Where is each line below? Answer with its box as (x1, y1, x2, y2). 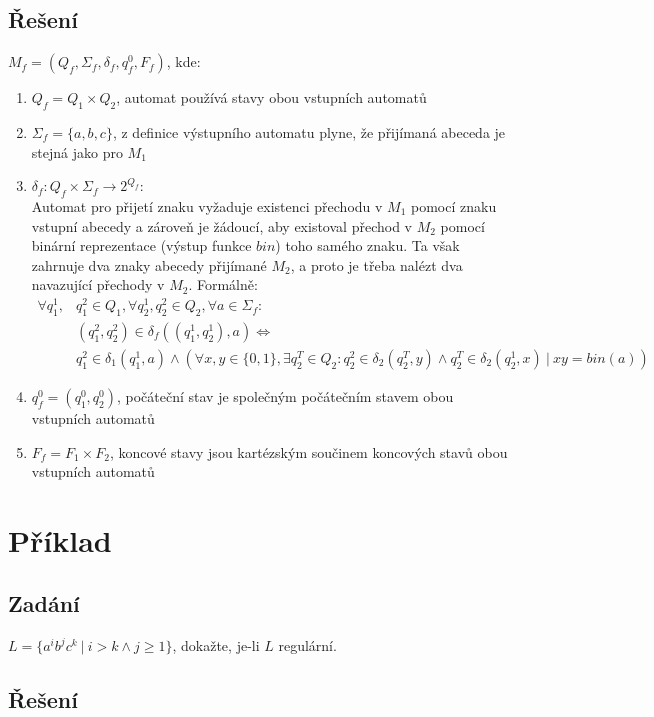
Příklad (8, 519, 112, 560)
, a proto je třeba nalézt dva (290, 254, 463, 275)
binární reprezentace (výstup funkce (31, 235, 252, 256)
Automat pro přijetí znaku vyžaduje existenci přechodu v (31, 195, 383, 216)
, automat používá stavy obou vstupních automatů (116, 87, 427, 108)
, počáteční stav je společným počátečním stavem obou (116, 385, 454, 406)
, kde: (166, 51, 201, 72)
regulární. (278, 635, 337, 656)
